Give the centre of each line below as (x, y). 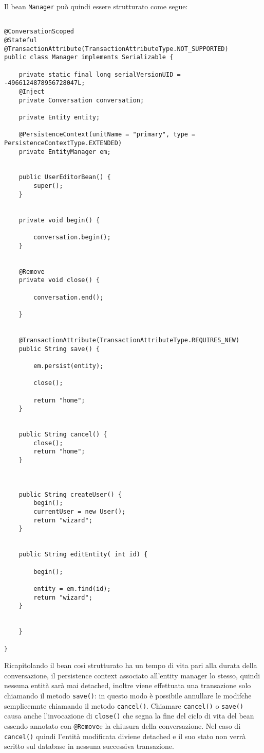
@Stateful (21, 40)
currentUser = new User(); (80, 512)
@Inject (32, 91)
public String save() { (59, 349)
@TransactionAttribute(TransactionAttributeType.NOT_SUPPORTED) (116, 49)
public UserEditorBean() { (65, 177)
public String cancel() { (63, 435)
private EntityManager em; (65, 152)
